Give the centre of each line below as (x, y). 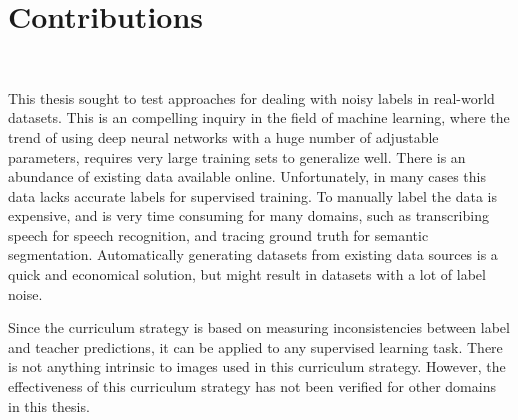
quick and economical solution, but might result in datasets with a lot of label (247, 274)
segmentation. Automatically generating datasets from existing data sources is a (253, 254)
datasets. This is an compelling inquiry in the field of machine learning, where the (259, 117)
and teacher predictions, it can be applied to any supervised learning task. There (255, 346)
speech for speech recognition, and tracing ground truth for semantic (218, 234)
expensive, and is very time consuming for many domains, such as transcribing (248, 215)
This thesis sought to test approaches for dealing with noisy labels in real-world (251, 97)
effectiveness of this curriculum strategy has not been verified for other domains (252, 386)
